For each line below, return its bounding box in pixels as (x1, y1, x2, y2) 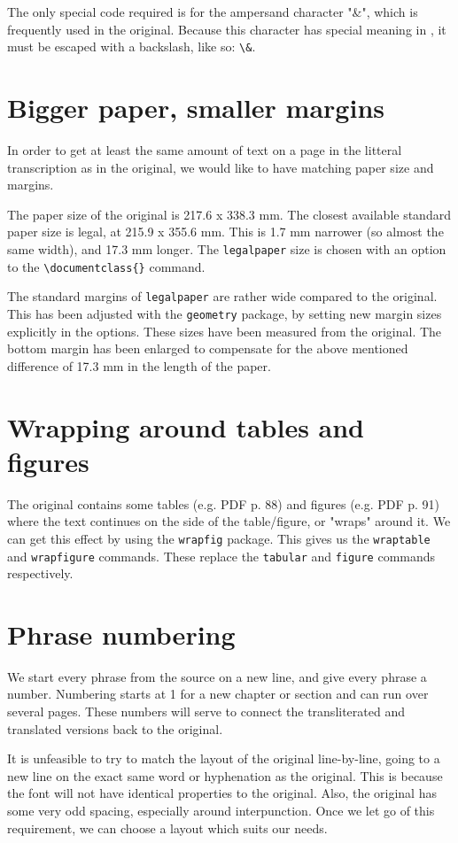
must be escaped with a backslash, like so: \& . (7, 37, 256, 56)
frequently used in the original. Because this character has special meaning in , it (7, 19, 446, 38)
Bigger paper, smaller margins (7, 89, 384, 126)
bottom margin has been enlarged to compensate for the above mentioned (7, 339, 408, 358)
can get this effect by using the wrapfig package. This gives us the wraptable (7, 529, 431, 547)
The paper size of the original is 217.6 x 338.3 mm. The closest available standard (7, 205, 451, 223)
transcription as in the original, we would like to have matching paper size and (7, 158, 434, 176)
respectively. (7, 564, 74, 583)
